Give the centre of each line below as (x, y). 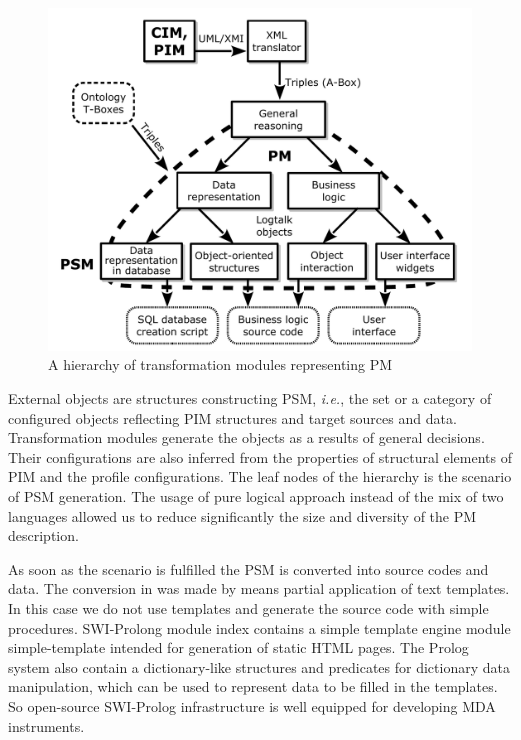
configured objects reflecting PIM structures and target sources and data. (232, 417)
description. (43, 535)
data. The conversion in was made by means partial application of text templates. (259, 588)
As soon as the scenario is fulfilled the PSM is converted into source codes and (248, 568)
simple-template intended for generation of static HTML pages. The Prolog (238, 647)
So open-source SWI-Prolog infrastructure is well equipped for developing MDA (252, 705)
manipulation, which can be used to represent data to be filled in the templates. (253, 686)
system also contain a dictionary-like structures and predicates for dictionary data (259, 666)
